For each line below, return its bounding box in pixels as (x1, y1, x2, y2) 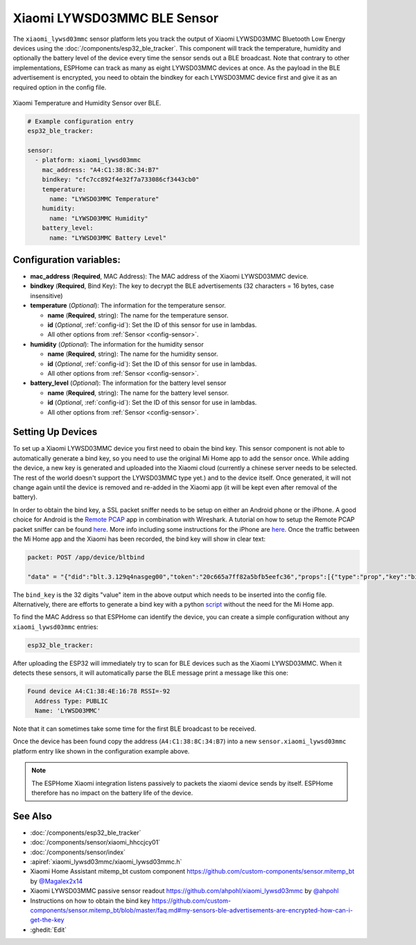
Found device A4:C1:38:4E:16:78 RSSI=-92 (27, 687, 171, 695)
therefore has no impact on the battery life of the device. (31, 788, 193, 797)
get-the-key (30, 916, 65, 924)
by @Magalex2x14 (30, 877, 83, 885)
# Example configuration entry (27, 117, 135, 125)
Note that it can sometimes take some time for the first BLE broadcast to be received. (12, 725, 257, 733)
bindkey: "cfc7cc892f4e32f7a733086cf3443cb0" (42, 175, 200, 184)
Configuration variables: (12, 254, 121, 266)
